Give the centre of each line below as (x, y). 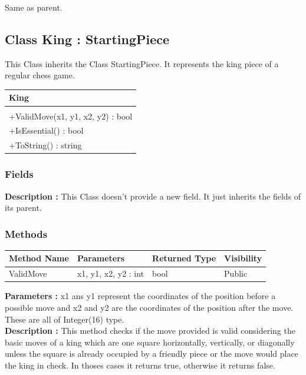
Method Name (39, 258)
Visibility (243, 258)
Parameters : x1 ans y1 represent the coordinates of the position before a (140, 296)
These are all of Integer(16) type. (65, 319)
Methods (26, 233)
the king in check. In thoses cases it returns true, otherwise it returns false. (140, 365)
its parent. (23, 208)
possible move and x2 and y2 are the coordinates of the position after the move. (149, 308)
